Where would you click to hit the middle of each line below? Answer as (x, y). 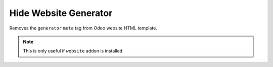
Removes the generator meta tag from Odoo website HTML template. (83, 28)
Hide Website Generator (61, 13)
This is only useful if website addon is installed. (73, 51)
